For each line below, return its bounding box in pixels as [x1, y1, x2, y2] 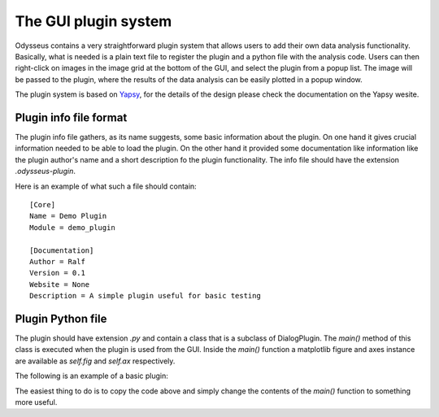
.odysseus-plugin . [15, 167, 76, 176]
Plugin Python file [15, 311, 107, 325]
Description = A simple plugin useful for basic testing [29, 291, 262, 301]
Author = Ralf [29, 257, 85, 266]
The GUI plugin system [15, 12, 172, 30]
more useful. [15, 397, 58, 406]
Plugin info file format [15, 111, 128, 124]
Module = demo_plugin [29, 223, 115, 232]
